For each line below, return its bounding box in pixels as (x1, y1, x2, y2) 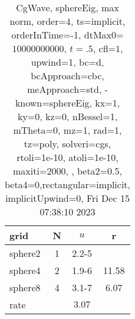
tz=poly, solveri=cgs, (24, 137, 111, 150)
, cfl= (93, 41, 116, 55)
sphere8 (9, 281, 41, 294)
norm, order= (9, 14, 66, 28)
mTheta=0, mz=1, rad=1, (13, 123, 122, 137)
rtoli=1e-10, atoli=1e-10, (17, 150, 118, 164)
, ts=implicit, (70, 14, 126, 28)
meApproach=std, (27, 82, 102, 96)
